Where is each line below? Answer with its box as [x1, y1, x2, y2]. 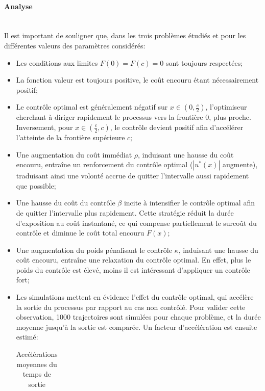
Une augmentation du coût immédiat [16, 149, 132, 160]
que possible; [16, 180, 56, 191]
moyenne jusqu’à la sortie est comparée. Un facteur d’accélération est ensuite [16, 321, 257, 332]
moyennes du [16, 358, 57, 369]
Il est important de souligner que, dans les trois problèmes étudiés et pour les [4, 30, 246, 41]
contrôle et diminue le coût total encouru [16, 227, 144, 238]
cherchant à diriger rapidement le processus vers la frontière [16, 112, 203, 122]
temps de [22, 369, 51, 379]
